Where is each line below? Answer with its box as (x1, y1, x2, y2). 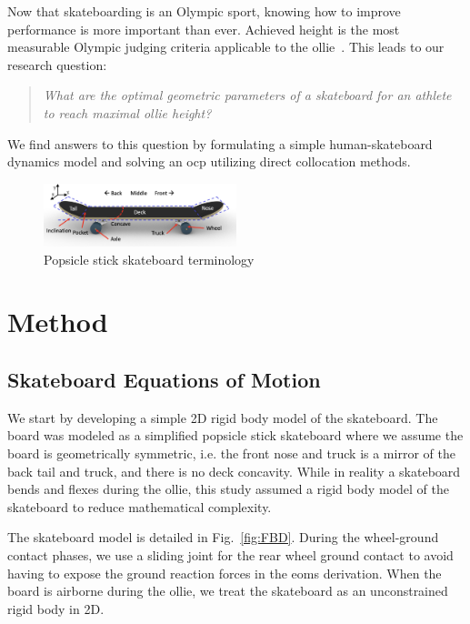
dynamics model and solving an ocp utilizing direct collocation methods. (7, 152, 411, 171)
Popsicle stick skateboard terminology (44, 249, 255, 268)
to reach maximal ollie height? (43, 103, 212, 122)
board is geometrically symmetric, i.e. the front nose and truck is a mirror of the (7, 444, 455, 463)
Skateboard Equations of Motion (7, 366, 321, 394)
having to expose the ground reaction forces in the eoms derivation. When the (7, 563, 442, 582)
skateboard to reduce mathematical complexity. (7, 497, 272, 516)
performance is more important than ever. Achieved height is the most (7, 19, 400, 38)
